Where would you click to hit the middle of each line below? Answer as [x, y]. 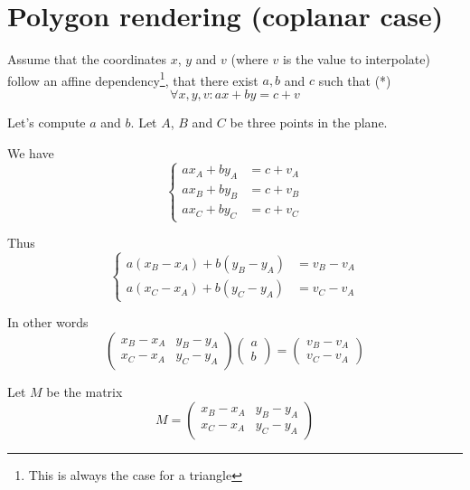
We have [31, 152]
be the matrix [85, 391]
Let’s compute [47, 122]
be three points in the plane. [309, 122]
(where [249, 59]
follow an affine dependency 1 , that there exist [133, 79]
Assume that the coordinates [87, 59]
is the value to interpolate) [356, 59]
